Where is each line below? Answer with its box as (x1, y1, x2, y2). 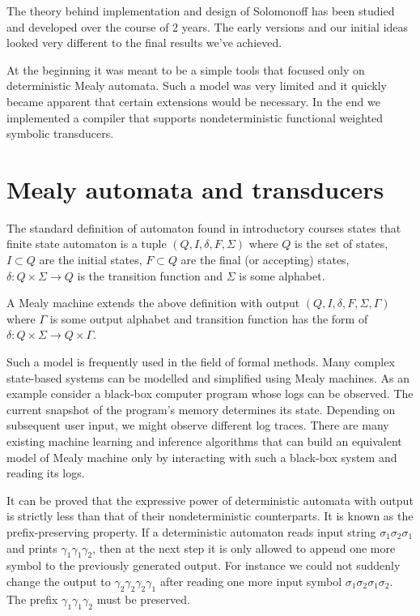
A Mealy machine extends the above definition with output (6, 294, 300, 311)
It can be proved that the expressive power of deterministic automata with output (6, 491, 414, 508)
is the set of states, (295, 235, 388, 252)
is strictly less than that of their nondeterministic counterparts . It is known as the (6, 507, 414, 524)
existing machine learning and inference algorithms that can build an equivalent (6, 433, 402, 449)
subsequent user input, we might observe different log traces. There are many (6, 417, 389, 434)
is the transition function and (77, 267, 223, 284)
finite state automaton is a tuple (6, 235, 167, 252)
